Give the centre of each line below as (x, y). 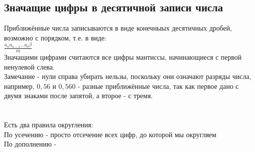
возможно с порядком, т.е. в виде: (55, 37)
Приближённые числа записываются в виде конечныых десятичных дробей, (118, 28)
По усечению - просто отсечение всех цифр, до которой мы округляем (110, 134)
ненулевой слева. (29, 66)
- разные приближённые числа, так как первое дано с (158, 86)
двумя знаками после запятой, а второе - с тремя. (78, 95)
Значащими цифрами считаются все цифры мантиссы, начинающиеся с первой (123, 57)
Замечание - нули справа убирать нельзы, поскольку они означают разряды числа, (128, 76)
